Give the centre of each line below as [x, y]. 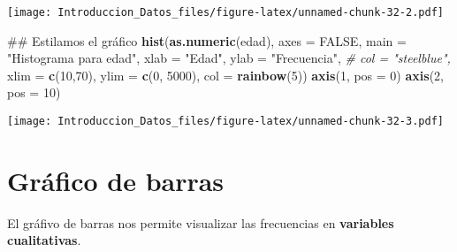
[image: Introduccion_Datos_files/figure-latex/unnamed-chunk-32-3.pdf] [225, 122]
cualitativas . [44, 240]
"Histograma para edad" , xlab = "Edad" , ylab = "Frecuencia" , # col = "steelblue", [229, 58]
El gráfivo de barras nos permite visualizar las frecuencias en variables [201, 222]
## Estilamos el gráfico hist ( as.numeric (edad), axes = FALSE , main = [207, 40]
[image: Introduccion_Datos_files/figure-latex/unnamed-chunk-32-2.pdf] [225, 12]
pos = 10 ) [34, 92]
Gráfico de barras [116, 180]
